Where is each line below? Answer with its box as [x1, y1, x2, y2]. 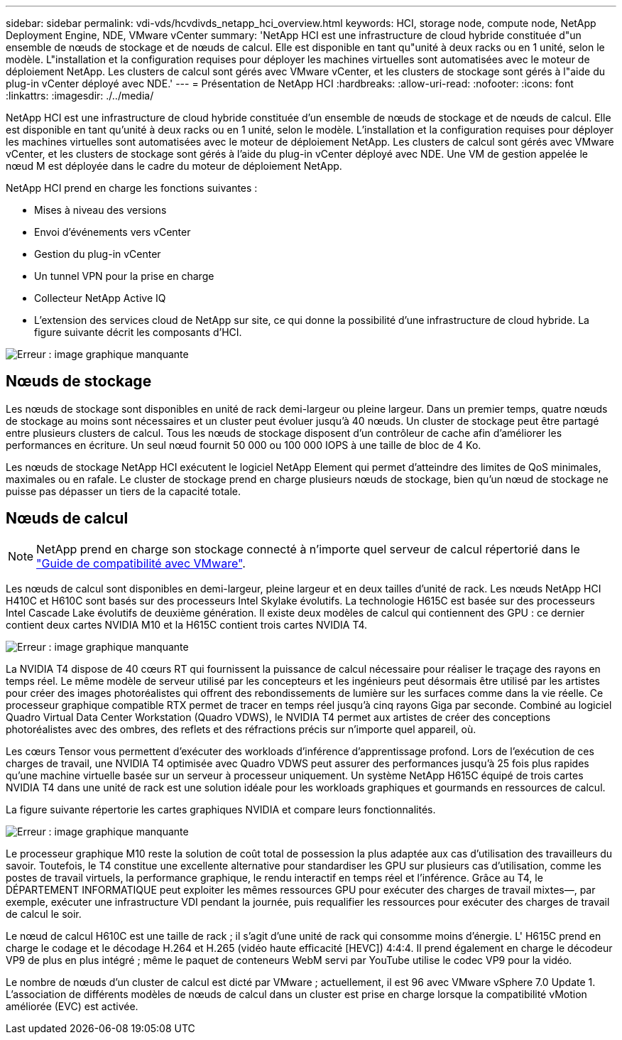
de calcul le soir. [6, 907, 82, 920]
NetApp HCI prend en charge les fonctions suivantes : [6, 182, 258, 194]
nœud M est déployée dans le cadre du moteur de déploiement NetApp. [6, 160, 342, 172]
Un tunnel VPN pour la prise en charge [34, 270, 214, 282]
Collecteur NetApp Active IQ [34, 292, 166, 304]
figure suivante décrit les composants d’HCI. [34, 326, 242, 338]
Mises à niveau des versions [34, 204, 167, 216]
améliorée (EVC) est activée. [6, 1000, 138, 1012]
